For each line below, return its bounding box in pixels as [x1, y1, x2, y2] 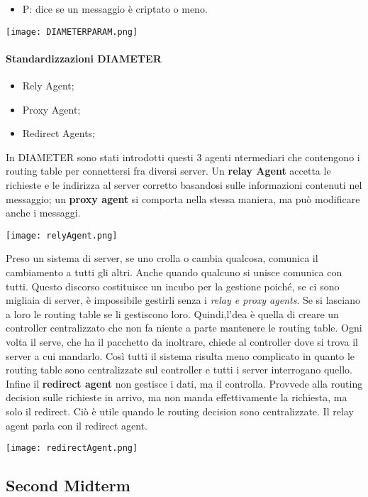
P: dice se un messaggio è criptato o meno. [22, 1, 208, 16]
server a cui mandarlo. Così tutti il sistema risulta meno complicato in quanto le [6, 348, 355, 363]
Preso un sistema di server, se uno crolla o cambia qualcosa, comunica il [6, 251, 318, 266]
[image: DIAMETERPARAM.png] [6, 26, 138, 37]
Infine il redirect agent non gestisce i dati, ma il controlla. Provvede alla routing [6, 376, 363, 390]
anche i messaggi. [6, 205, 81, 220]
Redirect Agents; [22, 126, 95, 141]
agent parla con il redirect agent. [6, 417, 148, 432]
